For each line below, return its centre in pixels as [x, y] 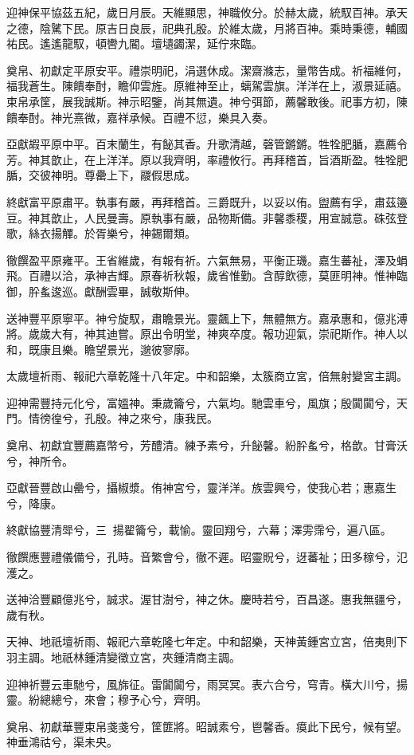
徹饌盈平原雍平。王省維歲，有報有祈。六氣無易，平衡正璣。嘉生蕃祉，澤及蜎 [207, 260]
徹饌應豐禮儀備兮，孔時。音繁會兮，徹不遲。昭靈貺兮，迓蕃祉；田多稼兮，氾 [207, 557]
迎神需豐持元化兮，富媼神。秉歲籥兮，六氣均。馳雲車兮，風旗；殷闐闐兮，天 [207, 402]
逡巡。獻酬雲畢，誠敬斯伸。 [123, 291]
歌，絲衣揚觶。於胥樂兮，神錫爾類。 [101, 233]
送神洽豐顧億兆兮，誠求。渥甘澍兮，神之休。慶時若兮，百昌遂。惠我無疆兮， [207, 599]
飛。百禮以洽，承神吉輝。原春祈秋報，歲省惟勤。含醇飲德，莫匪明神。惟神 [201, 275]
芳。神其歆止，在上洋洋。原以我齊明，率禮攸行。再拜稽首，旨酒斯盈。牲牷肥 [207, 159]
